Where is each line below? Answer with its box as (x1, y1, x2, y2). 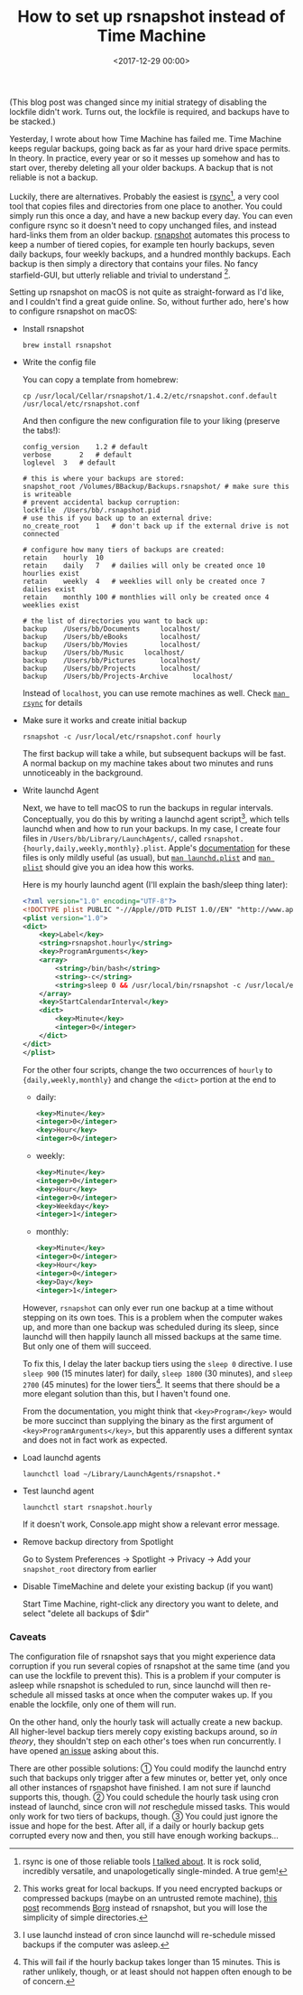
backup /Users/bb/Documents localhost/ (22, 625, 201, 634)
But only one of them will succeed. (22, 1341, 151, 1351)
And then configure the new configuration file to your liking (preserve (22, 416, 280, 427)
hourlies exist (22, 569, 80, 579)
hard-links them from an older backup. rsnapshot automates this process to (9, 229, 290, 240)
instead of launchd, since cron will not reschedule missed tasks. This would (9, 1802, 290, 1812)
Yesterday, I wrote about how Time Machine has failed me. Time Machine (9, 133, 282, 144)
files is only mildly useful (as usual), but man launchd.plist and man (22, 852, 271, 862)
